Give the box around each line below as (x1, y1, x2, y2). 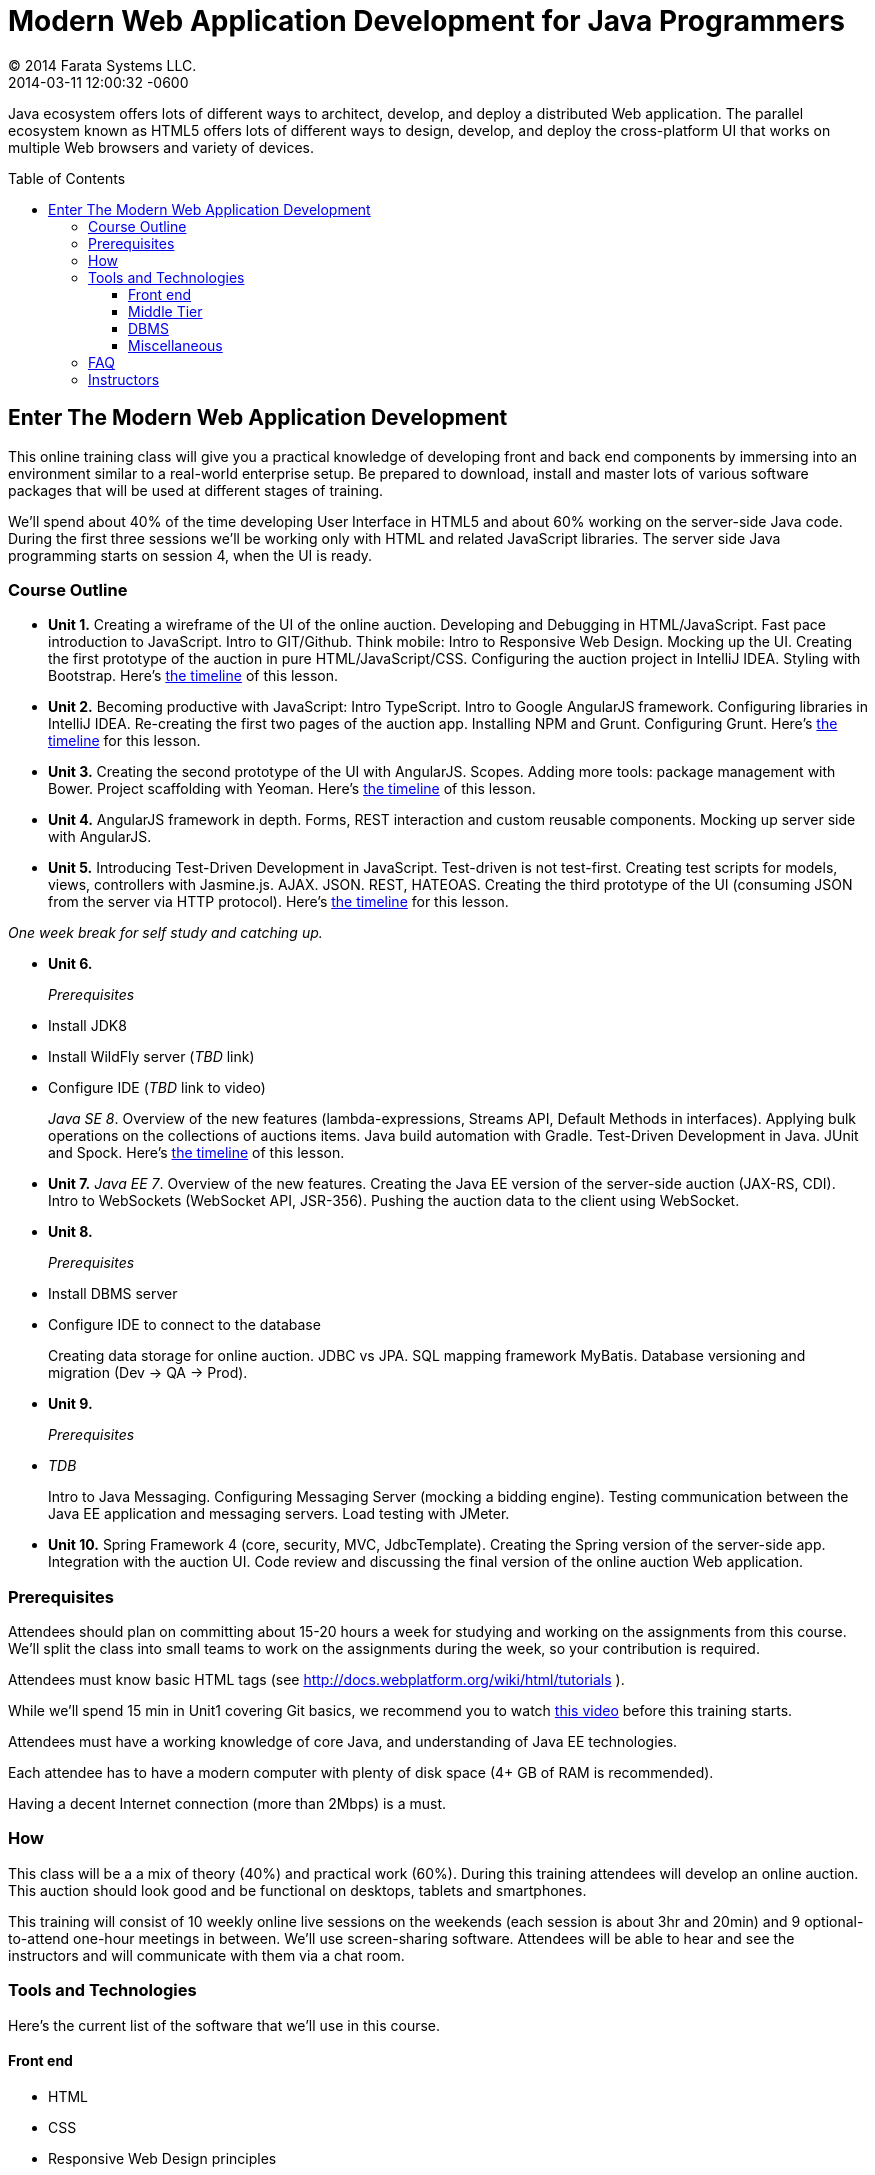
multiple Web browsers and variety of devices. (8, 138, 315, 156)
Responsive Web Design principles (48, 2149, 277, 2167)
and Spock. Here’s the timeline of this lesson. (48, 1144, 345, 1162)
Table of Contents (8, 169, 126, 187)
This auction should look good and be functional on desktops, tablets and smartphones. (8, 1881, 587, 1899)
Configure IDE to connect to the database (48, 1316, 321, 1334)
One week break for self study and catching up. (8, 924, 323, 942)
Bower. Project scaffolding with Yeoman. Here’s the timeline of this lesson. (48, 780, 536, 798)
